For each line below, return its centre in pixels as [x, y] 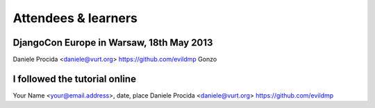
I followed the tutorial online [75, 79]
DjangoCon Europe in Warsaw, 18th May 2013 [113, 43]
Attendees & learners [75, 18]
